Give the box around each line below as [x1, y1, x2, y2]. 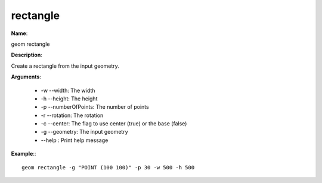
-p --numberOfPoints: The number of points [41, 103, 149, 111]
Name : [11, 30, 28, 37]
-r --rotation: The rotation [41, 112, 104, 119]
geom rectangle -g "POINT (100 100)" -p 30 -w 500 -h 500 [21, 164, 195, 171]
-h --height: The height [41, 95, 98, 102]
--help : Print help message [41, 137, 109, 144]
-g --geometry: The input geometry [41, 128, 128, 135]
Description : [11, 51, 43, 59]
